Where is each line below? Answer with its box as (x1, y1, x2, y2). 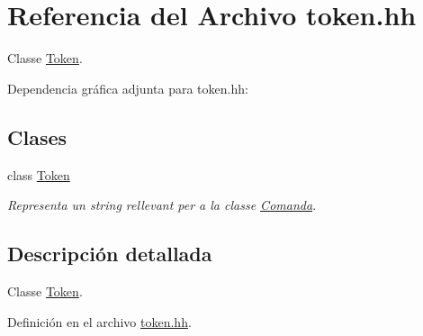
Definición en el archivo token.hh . (7, 312, 192, 331)
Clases (7, 123, 67, 150)
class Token (7, 165, 70, 184)
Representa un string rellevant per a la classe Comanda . (7, 195, 317, 214)
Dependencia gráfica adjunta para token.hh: (7, 78, 248, 97)
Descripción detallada (7, 240, 212, 268)
